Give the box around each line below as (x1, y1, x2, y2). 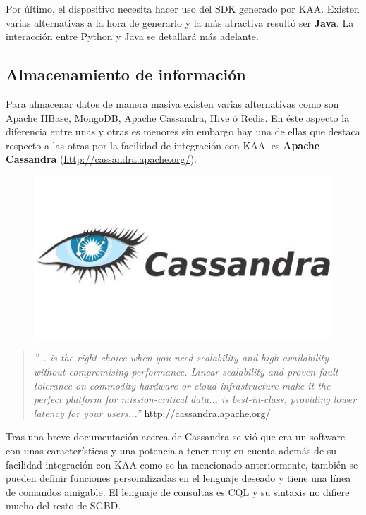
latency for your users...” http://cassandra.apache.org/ (33, 405, 271, 420)
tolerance (33, 378, 73, 392)
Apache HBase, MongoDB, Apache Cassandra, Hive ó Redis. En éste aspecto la (6, 110, 350, 125)
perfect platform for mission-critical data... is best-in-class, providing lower (33, 392, 357, 407)
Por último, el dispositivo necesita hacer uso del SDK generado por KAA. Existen (6, 1, 360, 15)
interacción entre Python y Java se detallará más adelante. (6, 29, 259, 44)
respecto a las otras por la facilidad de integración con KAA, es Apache (6, 137, 320, 152)
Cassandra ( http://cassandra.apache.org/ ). (6, 151, 197, 166)
